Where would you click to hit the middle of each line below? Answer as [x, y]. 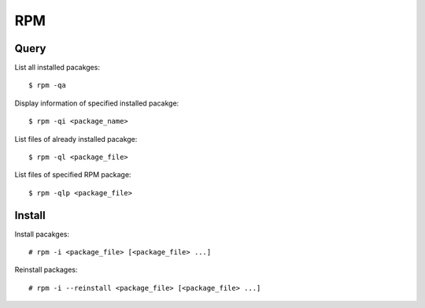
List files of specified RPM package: [73, 175]
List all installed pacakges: [57, 68]
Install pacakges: [42, 234]
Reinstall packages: [46, 270]
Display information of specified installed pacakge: [97, 103]
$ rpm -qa [47, 85]
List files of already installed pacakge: [76, 139]
